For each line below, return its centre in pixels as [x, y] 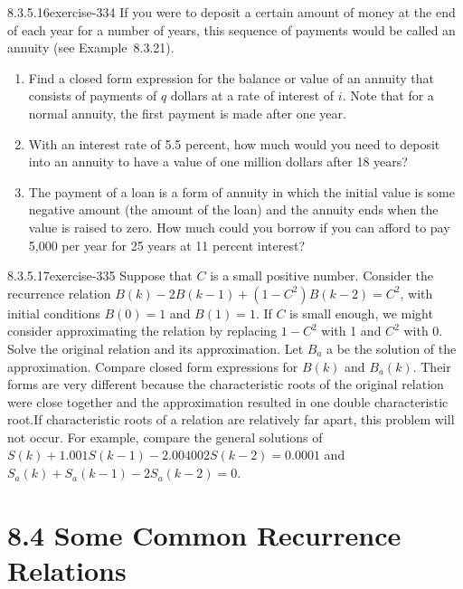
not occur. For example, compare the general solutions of [165, 437]
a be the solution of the [392, 348]
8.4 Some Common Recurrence [204, 534]
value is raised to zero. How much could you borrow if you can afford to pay [239, 227]
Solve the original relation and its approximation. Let [156, 348]
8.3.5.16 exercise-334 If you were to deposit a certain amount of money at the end [231, 12]
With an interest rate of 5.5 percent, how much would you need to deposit [234, 143]
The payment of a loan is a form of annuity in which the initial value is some [241, 191]
